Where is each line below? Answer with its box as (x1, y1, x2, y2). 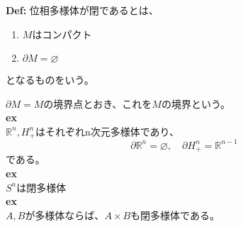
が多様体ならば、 (25, 207, 105, 222)
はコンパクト (32, 26, 92, 41)
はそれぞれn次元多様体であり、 (35, 123, 179, 138)
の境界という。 (161, 96, 231, 111)
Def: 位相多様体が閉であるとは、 (6, 3, 159, 17)
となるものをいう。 (6, 72, 94, 87)
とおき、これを (83, 96, 152, 111)
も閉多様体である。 (130, 207, 220, 222)
